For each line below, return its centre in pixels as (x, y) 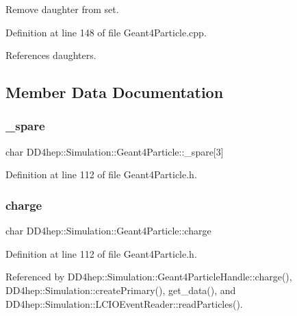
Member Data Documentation (115, 92)
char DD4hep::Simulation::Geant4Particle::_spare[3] (115, 151)
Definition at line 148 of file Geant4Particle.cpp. (106, 32)
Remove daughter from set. (62, 9)
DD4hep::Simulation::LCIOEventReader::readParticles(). (124, 303)
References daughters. (51, 55)
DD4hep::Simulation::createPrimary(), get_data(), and (121, 290)
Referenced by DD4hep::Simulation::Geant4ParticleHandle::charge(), (149, 277)
